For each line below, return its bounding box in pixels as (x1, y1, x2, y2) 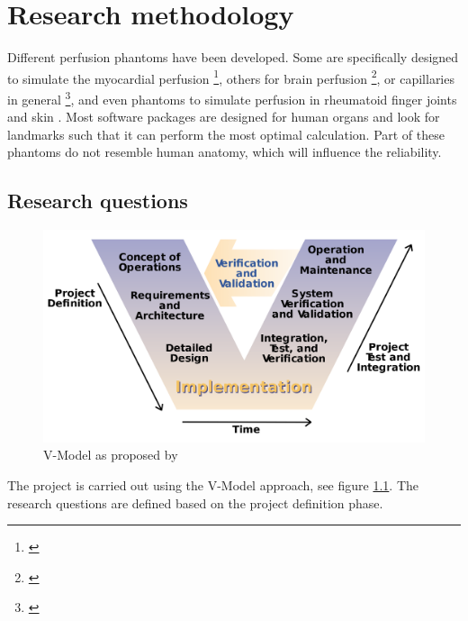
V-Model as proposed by (43, 445, 178, 464)
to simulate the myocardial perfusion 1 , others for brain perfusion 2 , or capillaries (7, 66, 454, 87)
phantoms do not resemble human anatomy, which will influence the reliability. (7, 142, 442, 161)
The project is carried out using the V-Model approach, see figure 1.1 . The (7, 475, 419, 494)
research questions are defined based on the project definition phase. (7, 493, 383, 512)
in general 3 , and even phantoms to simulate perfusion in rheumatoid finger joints (7, 87, 457, 108)
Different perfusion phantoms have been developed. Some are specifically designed (7, 48, 459, 67)
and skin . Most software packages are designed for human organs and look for (7, 107, 440, 126)
